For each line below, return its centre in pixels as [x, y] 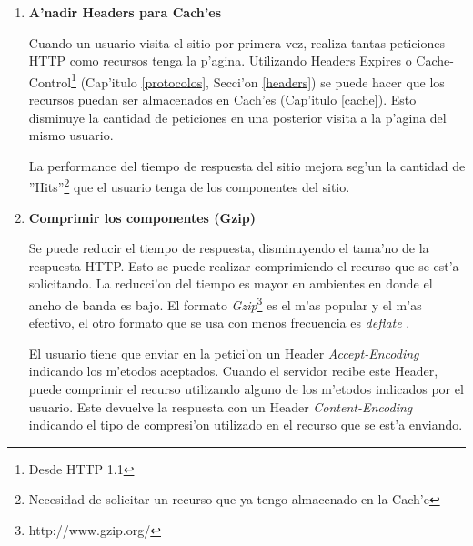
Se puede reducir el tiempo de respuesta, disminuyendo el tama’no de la [229, 248]
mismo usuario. [71, 135]
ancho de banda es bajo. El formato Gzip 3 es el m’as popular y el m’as [225, 303]
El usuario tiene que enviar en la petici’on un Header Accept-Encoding [224, 353]
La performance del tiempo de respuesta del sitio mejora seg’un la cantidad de [247, 165]
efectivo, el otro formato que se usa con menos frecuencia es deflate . [219, 323]
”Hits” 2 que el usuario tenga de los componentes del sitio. [189, 186]
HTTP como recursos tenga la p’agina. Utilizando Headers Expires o [220, 61]
